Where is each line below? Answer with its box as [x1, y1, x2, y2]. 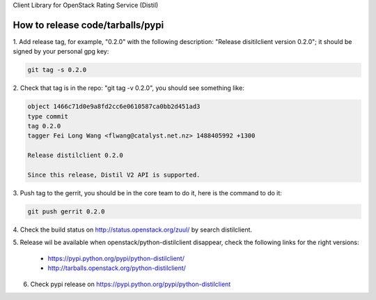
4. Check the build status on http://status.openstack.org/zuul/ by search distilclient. [13, 225, 253, 234]
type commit [27, 112, 69, 120]
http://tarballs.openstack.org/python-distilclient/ [47, 264, 186, 272]
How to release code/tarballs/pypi [13, 19, 164, 31]
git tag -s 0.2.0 [27, 66, 87, 74]
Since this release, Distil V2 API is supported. [27, 171, 201, 179]
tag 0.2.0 [27, 122, 61, 130]
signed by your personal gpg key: [13, 47, 109, 56]
